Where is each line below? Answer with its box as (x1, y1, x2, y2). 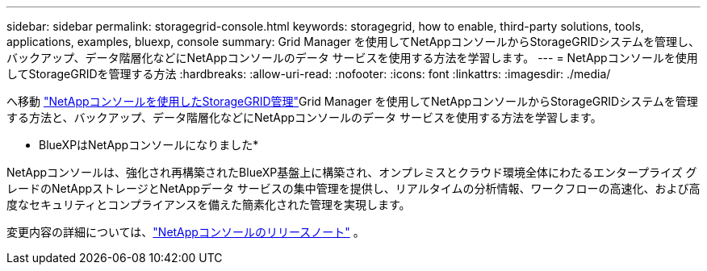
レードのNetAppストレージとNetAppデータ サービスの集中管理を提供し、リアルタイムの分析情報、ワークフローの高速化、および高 (6, 181, 701, 195)
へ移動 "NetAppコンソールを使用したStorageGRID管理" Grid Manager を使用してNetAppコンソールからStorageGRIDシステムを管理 (6, 94, 698, 108)
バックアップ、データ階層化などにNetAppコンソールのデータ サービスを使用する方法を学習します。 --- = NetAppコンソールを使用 (6, 51, 698, 65)
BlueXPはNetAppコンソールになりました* (39, 138, 259, 152)
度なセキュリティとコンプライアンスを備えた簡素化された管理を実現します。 (6, 198, 411, 211)
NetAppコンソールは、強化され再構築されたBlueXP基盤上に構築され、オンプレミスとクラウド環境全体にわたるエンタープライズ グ (6, 165, 697, 179)
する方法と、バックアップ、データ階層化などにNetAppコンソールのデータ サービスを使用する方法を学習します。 (6, 110, 602, 124)
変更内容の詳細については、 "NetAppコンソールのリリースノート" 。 (6, 225, 365, 239)
